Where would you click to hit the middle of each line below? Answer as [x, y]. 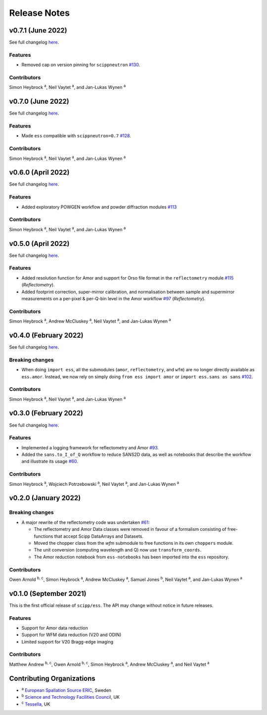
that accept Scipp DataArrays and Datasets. [99, 536]
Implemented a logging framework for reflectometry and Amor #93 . [90, 447]
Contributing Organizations [52, 678]
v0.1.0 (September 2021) [48, 593]
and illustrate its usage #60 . [50, 461]
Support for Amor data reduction [55, 628]
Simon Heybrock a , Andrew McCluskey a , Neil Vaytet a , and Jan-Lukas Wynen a [90, 321]
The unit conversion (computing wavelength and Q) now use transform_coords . [117, 550]
